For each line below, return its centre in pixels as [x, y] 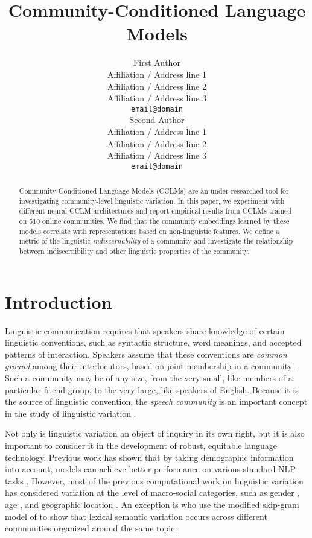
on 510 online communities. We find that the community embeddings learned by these [154, 221]
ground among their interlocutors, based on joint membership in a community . [151, 366]
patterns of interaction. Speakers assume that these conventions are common [146, 354]
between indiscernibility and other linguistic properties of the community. [134, 251]
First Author [157, 62]
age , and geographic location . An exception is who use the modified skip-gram [152, 505]
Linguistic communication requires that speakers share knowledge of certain [145, 330]
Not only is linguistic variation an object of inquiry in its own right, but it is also [155, 433]
